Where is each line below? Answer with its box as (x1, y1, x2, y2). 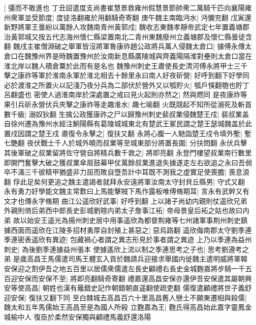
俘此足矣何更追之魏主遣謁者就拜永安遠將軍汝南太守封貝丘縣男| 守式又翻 (13, 176, 245, 186)
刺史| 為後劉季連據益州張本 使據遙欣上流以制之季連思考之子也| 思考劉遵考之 (4, 244, 249, 254)
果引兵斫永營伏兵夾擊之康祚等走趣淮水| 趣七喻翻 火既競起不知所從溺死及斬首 (4, 99, 252, 109)
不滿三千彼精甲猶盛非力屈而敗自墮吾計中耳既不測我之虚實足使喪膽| (10, 167, 226, 177)
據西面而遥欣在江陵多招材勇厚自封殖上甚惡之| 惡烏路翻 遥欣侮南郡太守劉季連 (4, 224, 252, 235)
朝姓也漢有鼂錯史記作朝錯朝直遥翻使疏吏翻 (42, 283, 181, 293)
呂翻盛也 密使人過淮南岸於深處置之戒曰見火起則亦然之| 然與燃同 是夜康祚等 (4, 89, 247, 100)
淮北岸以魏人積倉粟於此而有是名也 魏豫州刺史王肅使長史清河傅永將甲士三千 (4, 60, 248, 71)
